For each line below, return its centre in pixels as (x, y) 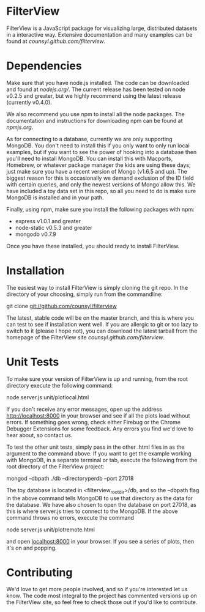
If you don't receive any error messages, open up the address (84, 409)
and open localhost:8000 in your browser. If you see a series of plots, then (100, 541)
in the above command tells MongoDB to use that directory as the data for (100, 498)
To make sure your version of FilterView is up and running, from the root (97, 379)
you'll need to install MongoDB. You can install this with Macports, (90, 158)
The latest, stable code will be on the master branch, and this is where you (100, 318)
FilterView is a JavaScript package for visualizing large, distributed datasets (102, 28)
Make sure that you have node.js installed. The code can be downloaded (98, 83)
